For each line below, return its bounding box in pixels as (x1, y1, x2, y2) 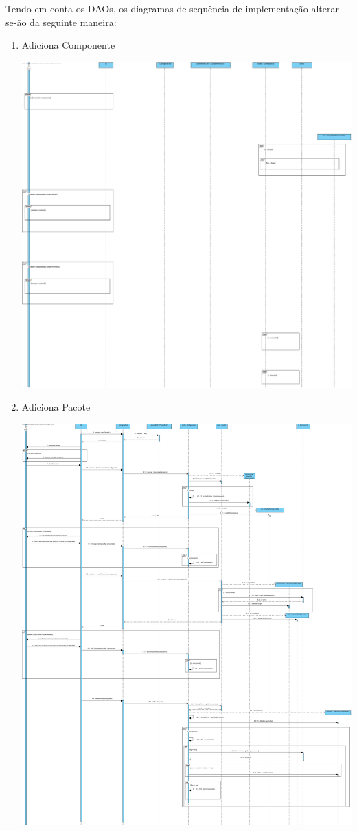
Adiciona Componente (21, 38, 115, 52)
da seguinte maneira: (30, 14, 117, 29)
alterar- (311, 1, 343, 15)
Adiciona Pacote (21, 400, 91, 414)
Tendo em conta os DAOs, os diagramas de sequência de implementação (5, 1, 308, 15)
